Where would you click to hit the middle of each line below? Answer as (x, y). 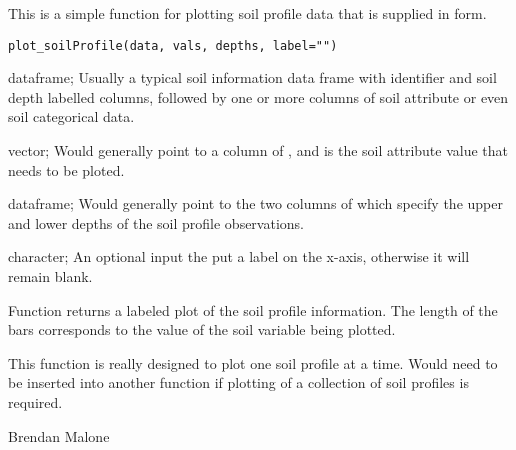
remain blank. (50, 276)
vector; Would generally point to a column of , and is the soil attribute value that (258, 150)
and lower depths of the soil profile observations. (156, 222)
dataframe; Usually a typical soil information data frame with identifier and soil (252, 77)
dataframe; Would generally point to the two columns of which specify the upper (255, 203)
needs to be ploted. (66, 169)
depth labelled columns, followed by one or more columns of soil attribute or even (258, 96)
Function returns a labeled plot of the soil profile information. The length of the (253, 309)
